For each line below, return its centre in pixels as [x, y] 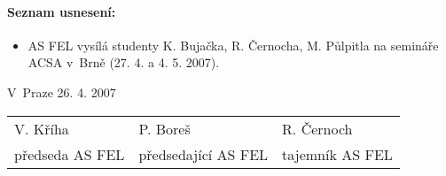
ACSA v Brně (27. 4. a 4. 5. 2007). [124, 62]
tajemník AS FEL [337, 154]
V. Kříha [42, 128]
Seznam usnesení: [62, 11]
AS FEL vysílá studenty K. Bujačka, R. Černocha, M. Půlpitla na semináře [233, 45]
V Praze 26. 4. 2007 [62, 92]
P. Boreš [164, 128]
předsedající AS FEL [203, 154]
